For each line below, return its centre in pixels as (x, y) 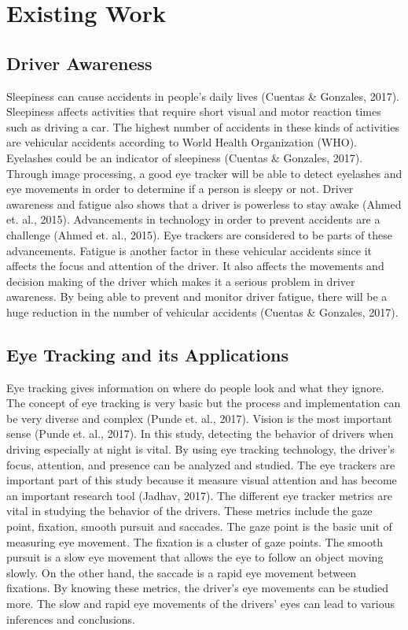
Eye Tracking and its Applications (147, 354)
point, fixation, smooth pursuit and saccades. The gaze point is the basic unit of (199, 526)
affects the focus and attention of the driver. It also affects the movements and (195, 266)
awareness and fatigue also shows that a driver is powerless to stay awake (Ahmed (204, 204)
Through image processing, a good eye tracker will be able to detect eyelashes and (204, 173)
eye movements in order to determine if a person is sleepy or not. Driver (180, 189)
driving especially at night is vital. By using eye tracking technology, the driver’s (200, 449)
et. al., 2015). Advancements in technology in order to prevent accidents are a (193, 219)
